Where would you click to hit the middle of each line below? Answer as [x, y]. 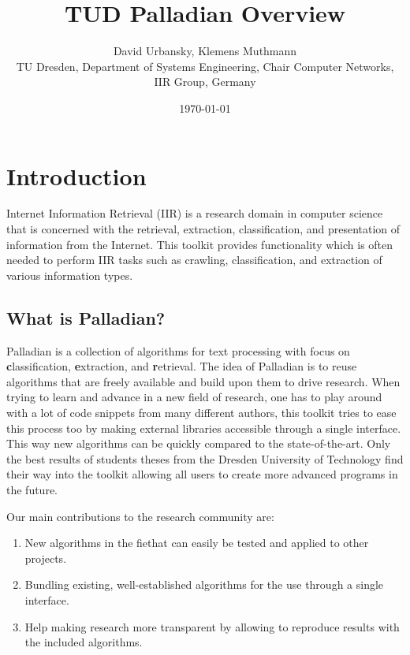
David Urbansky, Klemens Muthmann [205, 51]
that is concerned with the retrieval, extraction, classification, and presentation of [203, 229]
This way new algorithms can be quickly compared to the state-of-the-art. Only [199, 443]
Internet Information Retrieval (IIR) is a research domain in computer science [195, 213]
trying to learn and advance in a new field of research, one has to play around [194, 397]
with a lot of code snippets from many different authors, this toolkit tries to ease [201, 412]
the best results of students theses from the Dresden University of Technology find [205, 458]
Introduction [76, 175]
